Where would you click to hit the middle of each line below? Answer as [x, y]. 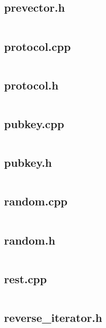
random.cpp [36, 201]
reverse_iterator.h [53, 318]
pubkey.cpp [34, 124]
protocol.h [31, 85]
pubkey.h [28, 162]
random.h [30, 240]
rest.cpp [26, 278]
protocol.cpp [38, 46]
